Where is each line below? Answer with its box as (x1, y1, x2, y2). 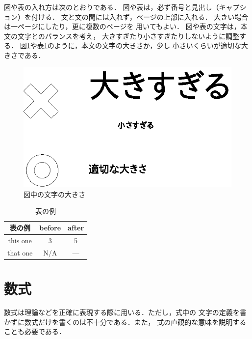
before (39, 223, 61, 233)
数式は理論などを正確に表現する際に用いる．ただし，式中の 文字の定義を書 (4, 307, 247, 317)
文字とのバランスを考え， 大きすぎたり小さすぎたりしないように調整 (17, 30, 239, 41)
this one (8, 235, 32, 246)
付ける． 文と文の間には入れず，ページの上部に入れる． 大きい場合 (31, 11, 249, 22)
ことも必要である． (4, 326, 66, 337)
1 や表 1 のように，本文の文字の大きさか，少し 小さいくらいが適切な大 (26, 40, 248, 51)
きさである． (4, 50, 45, 60)
